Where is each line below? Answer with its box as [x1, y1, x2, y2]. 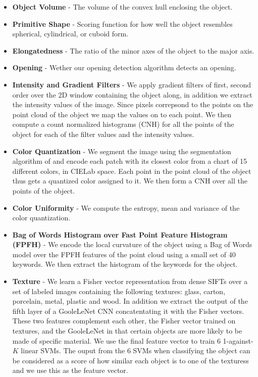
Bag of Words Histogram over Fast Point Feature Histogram [12, 229, 228, 240]
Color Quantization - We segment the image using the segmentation [12, 146, 231, 156]
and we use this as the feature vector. [12, 365, 128, 375]
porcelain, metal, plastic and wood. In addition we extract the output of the [12, 296, 248, 306]
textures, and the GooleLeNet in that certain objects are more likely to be [12, 325, 242, 336]
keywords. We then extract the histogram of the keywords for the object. [12, 259, 238, 269]
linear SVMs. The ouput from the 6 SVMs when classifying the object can [21, 345, 250, 356]
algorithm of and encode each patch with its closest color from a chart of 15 [12, 156, 247, 166]
